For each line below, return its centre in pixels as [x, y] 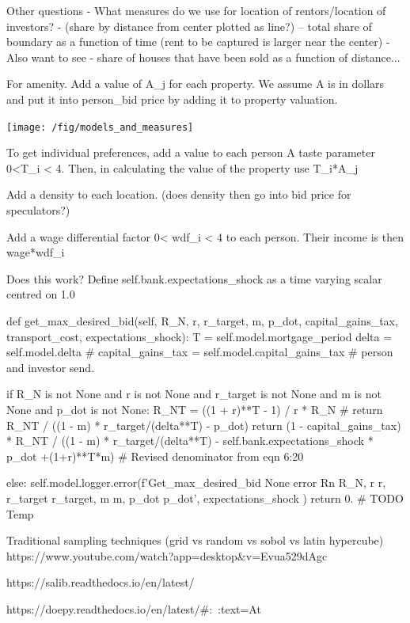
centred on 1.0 [41, 294]
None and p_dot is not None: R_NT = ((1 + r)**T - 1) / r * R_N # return [195, 409]
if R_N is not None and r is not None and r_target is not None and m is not [194, 394]
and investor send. [51, 367]
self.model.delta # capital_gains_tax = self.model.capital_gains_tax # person [200, 352]
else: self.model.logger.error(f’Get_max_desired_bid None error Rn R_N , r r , [196, 482]
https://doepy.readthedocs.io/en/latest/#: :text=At [134, 608]
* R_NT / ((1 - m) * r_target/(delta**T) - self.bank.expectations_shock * [190, 441]
